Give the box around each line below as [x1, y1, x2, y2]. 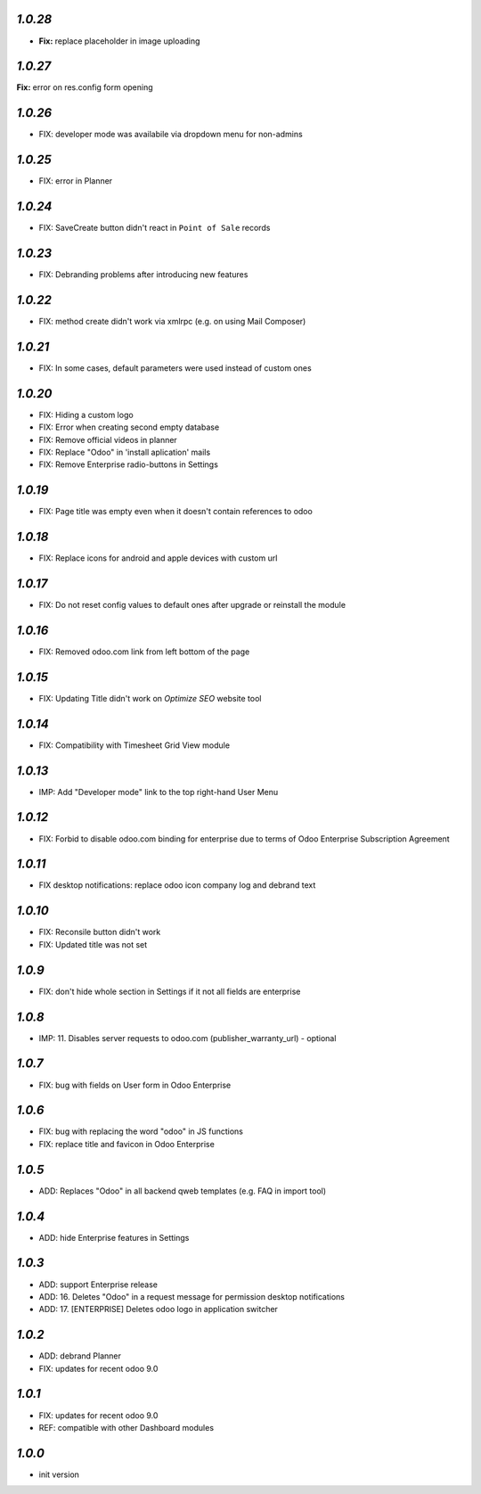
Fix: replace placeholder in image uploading [38, 36, 200, 46]
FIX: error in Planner [38, 176, 113, 186]
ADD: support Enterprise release [38, 1279, 158, 1290]
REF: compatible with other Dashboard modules [38, 1422, 214, 1432]
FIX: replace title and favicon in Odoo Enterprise [38, 1138, 216, 1149]
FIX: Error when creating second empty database [38, 422, 220, 432]
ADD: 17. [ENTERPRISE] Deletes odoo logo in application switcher [38, 1304, 278, 1315]
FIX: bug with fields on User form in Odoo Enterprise [38, 1079, 232, 1090]
